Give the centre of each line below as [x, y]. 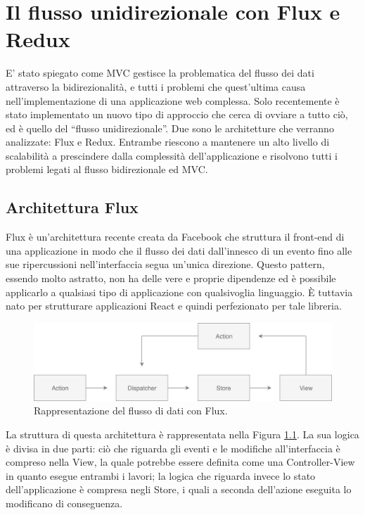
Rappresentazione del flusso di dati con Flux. [131, 411]
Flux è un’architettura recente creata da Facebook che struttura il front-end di [175, 237]
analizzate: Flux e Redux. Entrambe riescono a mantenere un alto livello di [168, 142]
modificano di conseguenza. [64, 503]
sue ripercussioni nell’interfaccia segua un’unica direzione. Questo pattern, [165, 264]
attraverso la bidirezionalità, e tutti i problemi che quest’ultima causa [156, 86]
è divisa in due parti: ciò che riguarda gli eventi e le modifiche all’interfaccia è [173, 448]
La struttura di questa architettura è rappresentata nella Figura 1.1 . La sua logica [182, 434]
